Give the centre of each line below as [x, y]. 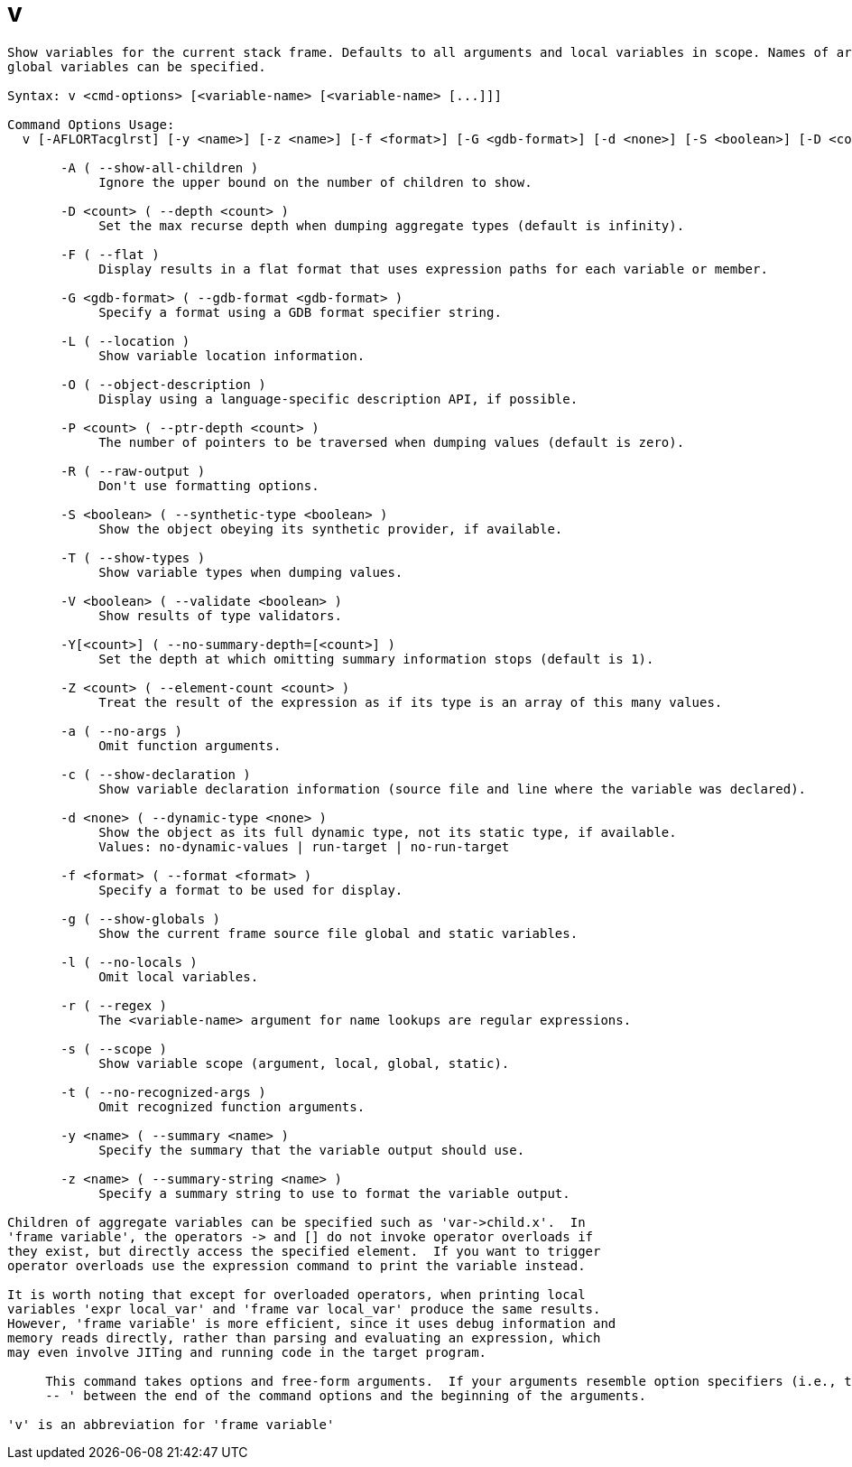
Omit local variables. [179, 976]
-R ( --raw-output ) [133, 471]
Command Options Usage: [91, 124]
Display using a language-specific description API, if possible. [338, 399]
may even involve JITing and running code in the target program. [247, 1352]
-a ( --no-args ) [121, 731]
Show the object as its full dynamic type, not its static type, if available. [388, 832]
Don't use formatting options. [209, 485]
